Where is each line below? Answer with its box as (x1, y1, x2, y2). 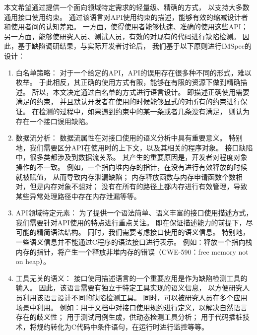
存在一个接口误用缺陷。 (15, 116, 92, 126)
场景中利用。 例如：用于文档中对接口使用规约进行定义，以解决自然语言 (15, 302, 248, 312)
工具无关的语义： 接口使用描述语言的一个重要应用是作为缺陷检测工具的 (15, 272, 248, 283)
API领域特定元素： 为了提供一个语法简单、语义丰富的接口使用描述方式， (15, 207, 253, 218)
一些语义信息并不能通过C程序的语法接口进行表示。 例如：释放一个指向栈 (15, 237, 253, 247)
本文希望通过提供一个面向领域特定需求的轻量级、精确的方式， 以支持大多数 (4, 2, 250, 12)
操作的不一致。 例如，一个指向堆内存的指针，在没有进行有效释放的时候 (15, 161, 248, 172)
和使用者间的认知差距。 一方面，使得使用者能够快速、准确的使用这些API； (4, 21, 248, 32)
